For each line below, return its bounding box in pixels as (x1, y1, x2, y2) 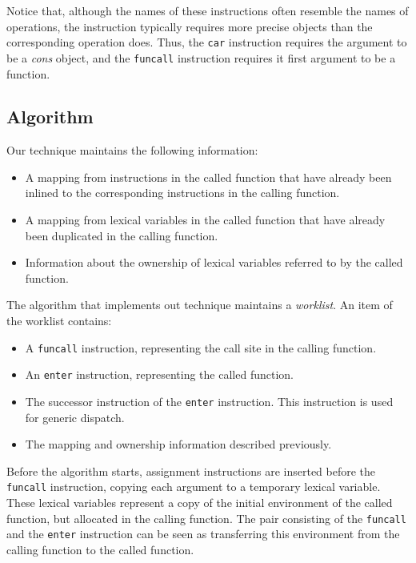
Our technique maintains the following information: (6, 142, 258, 159)
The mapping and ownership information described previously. (25, 436, 332, 452)
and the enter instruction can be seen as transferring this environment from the (6, 525, 400, 542)
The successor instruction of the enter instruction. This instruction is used (25, 392, 394, 409)
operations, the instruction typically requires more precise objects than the (6, 18, 373, 34)
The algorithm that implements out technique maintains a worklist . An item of (6, 296, 393, 313)
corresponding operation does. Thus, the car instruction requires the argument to (6, 34, 407, 50)
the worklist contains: (6, 312, 112, 329)
